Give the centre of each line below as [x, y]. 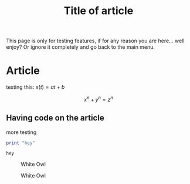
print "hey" [21, 143]
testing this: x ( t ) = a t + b [35, 87]
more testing [21, 132]
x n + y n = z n [99, 99]
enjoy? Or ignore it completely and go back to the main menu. [81, 47]
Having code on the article [55, 118]
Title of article [99, 11]
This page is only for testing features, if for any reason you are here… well [95, 41]
